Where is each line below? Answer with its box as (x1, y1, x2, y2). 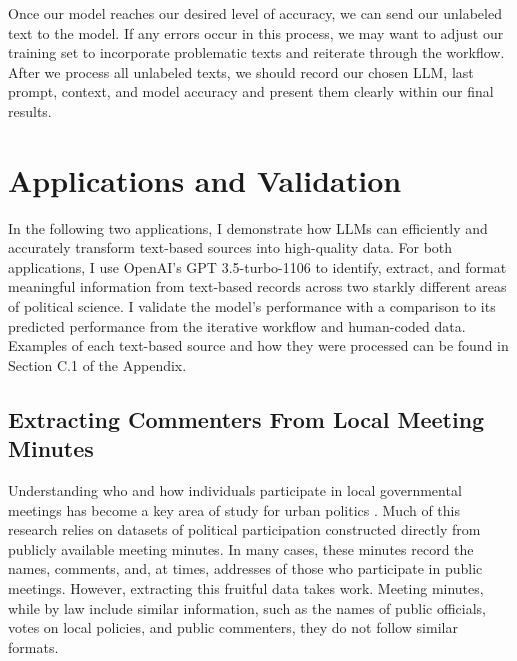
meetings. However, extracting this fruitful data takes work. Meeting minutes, (8, 578, 484, 598)
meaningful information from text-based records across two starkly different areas (8, 276, 507, 297)
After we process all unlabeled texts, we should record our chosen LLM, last (8, 61, 474, 82)
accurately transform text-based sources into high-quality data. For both (8, 237, 453, 258)
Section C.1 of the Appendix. (8, 354, 187, 375)
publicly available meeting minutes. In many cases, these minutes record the (8, 538, 474, 559)
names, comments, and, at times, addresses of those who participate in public (8, 558, 483, 579)
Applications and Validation (8, 159, 402, 200)
